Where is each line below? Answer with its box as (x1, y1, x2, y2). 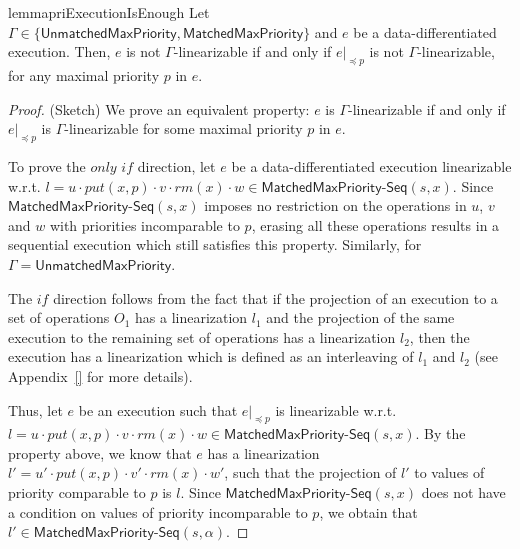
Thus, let (8, 399, 63, 420)
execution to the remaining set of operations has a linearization (8, 326, 396, 347)
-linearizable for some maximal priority (64, 118, 303, 139)
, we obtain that (319, 501, 418, 522)
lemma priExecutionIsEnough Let (8, 2, 210, 22)
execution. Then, (8, 41, 111, 62)
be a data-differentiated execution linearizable (231, 155, 512, 176)
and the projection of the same (266, 307, 455, 328)
